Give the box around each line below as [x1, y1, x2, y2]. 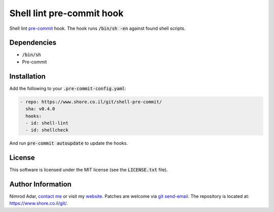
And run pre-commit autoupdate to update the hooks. [9, 140, 128, 146]
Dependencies [9, 38, 57, 47]
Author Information [9, 180, 72, 188]
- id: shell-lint [25, 120, 68, 126]
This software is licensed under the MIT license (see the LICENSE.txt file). [9, 167, 168, 173]
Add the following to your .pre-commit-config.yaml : [9, 85, 126, 91]
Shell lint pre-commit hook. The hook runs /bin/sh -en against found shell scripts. [9, 25, 186, 31]
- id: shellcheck [25, 127, 68, 133]
